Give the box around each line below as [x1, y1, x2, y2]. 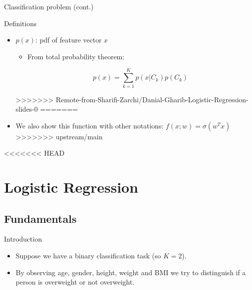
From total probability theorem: [27, 51, 125, 61]
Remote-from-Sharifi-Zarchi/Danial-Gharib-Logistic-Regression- [55, 94, 249, 104]
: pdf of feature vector [35, 35, 102, 45]
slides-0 [15, 104, 38, 114]
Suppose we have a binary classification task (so [15, 250, 161, 261]
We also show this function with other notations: [15, 120, 164, 130]
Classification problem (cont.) [4, 1, 94, 11]
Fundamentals [4, 210, 77, 226]
